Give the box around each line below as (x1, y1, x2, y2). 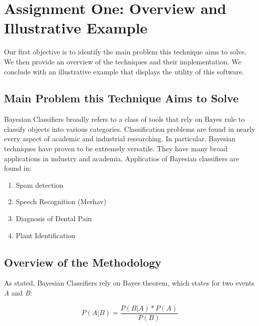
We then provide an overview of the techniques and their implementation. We (4, 56, 242, 66)
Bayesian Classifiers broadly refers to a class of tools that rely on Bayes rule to (4, 114, 245, 124)
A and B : (4, 288, 32, 298)
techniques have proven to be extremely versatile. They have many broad (4, 143, 228, 154)
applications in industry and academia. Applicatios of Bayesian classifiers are (4, 153, 240, 163)
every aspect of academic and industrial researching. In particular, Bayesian (4, 133, 236, 144)
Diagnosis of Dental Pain (15, 213, 92, 224)
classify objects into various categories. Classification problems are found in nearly (4, 123, 256, 134)
